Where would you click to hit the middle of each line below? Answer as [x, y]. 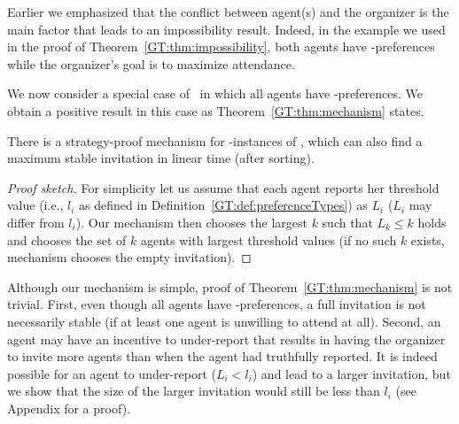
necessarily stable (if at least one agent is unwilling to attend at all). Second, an [224, 321]
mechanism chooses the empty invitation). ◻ [129, 257]
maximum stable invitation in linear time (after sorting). [161, 158]
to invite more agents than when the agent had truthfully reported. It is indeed [222, 356]
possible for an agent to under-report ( [112, 373]
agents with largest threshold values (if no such [269, 239]
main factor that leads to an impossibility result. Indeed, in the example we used [226, 29]
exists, [428, 239]
